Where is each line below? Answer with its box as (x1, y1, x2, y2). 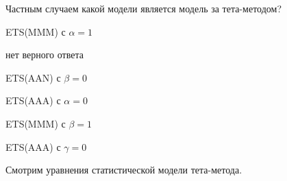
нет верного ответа (5, 47, 84, 62)
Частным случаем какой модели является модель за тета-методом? (5, 1, 282, 15)
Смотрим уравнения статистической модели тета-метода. (5, 162, 242, 177)
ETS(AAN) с (5, 70, 61, 84)
